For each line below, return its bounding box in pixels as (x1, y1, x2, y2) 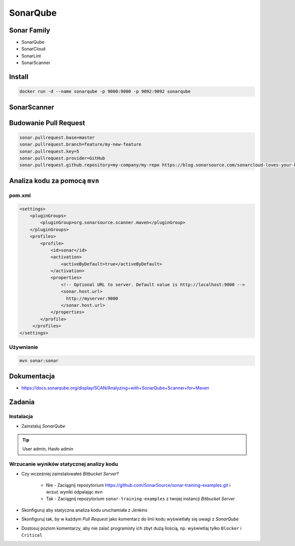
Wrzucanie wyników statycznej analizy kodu (9, 460, 118, 467)
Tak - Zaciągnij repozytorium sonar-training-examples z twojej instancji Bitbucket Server (46, 496, 235, 502)
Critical (21, 532, 43, 538)
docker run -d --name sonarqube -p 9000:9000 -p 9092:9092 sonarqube (19, 89, 191, 95)
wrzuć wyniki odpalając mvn (46, 489, 103, 495)
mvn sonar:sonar (19, 357, 59, 363)
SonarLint (21, 53, 41, 59)
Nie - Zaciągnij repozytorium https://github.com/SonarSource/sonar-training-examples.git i (46, 482, 231, 488)
